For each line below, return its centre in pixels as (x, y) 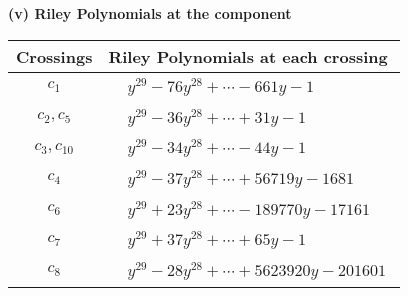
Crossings (54, 56)
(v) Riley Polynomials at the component (150, 13)
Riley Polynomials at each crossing (248, 56)
